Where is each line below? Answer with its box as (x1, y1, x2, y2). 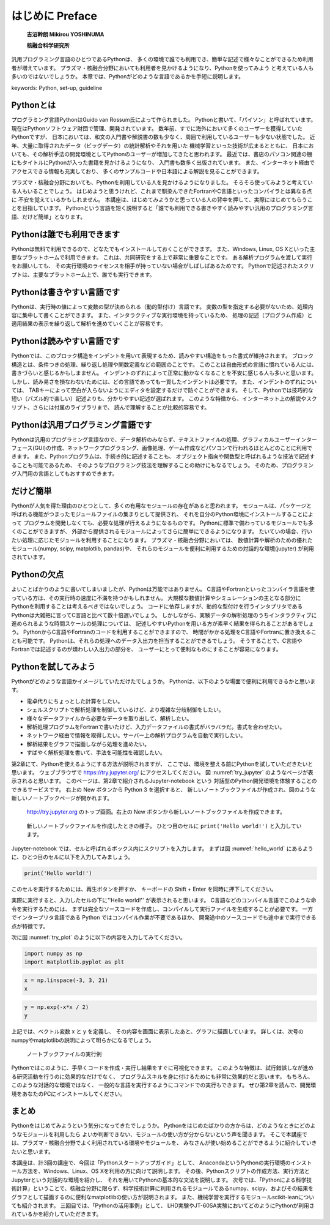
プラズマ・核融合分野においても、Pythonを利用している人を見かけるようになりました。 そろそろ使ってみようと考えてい (11, 179, 313, 186)
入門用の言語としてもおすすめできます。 (16, 470, 118, 478)
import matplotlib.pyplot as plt (24, 959, 125, 965)
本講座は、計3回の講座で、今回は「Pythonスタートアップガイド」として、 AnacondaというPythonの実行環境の (11, 1159, 291, 1166)
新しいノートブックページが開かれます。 (11, 795, 113, 802)
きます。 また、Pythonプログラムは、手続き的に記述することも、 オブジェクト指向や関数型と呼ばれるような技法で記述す (11, 453, 315, 460)
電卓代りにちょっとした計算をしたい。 (26, 697, 123, 705)
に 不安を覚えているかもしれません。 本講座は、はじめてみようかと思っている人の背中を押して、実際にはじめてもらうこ (11, 196, 313, 203)
